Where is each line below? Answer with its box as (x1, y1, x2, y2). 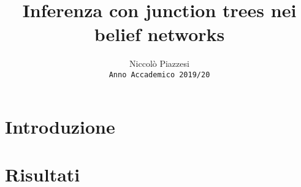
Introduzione (5, 113, 115, 139)
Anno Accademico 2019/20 (109, 70, 210, 79)
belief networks (94, 21, 225, 47)
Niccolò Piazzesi (129, 57, 189, 70)
